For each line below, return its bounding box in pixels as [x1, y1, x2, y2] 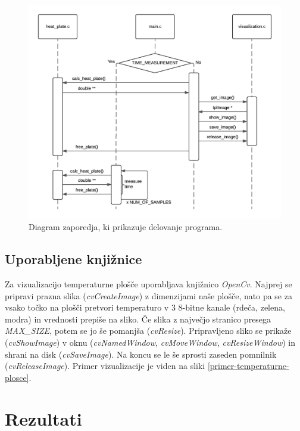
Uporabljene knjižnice [5, 250, 142, 268]
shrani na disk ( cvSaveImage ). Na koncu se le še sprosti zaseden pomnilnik [5, 348, 277, 360]
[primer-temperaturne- [207, 359, 289, 372]
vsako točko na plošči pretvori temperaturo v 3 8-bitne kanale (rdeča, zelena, [5, 301, 285, 314]
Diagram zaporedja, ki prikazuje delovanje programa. [29, 221, 223, 233]
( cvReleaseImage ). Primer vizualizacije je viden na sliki [5, 359, 205, 372]
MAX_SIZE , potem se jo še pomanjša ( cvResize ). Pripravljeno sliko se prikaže [5, 324, 292, 337]
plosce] [5, 371, 29, 383]
